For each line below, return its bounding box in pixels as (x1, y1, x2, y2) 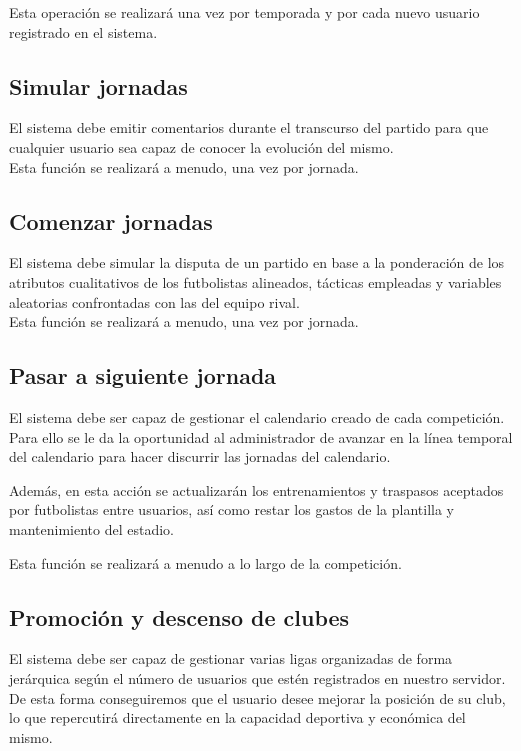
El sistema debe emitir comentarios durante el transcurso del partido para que (9, 117, 489, 138)
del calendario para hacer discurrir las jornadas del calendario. (9, 446, 391, 467)
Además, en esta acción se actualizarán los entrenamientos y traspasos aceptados (9, 479, 504, 500)
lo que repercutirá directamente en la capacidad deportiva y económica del (9, 707, 466, 728)
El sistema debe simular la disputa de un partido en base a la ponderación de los (9, 252, 505, 273)
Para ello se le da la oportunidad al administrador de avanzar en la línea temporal (9, 426, 513, 447)
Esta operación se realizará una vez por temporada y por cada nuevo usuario (9, 2, 480, 22)
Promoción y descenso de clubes (9, 601, 350, 632)
